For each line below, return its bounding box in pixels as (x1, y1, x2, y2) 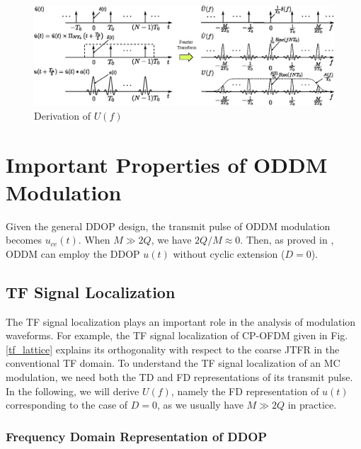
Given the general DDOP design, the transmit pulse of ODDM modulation (6, 218, 331, 233)
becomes (6, 232, 42, 247)
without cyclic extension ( (173, 246, 285, 261)
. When (78, 232, 110, 247)
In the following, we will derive (6, 383, 139, 398)
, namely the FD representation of (171, 383, 319, 398)
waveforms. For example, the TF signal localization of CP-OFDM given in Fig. (6, 328, 348, 343)
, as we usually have (157, 397, 243, 412)
